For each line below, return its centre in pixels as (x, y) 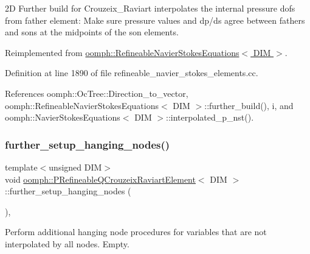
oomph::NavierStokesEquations (63, 117)
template (21, 167)
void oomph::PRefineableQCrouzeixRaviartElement (100, 179)
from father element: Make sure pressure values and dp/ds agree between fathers (155, 20)
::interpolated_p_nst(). (210, 117)
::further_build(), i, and (249, 105)
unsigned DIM (75, 167)
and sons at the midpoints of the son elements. (92, 32)
